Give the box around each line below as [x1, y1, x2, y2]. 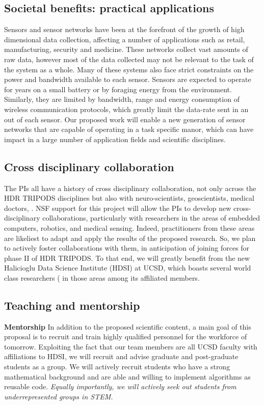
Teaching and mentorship [4, 297, 140, 313]
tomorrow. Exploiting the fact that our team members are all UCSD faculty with [4, 341, 257, 352]
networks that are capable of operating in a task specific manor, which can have [4, 124, 254, 134]
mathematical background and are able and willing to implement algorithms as [4, 371, 251, 382]
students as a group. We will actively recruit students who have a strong [4, 361, 230, 372]
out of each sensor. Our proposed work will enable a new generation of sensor [4, 114, 246, 124]
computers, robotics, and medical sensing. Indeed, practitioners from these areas [4, 222, 255, 233]
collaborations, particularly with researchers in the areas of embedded [42, 212, 260, 223]
